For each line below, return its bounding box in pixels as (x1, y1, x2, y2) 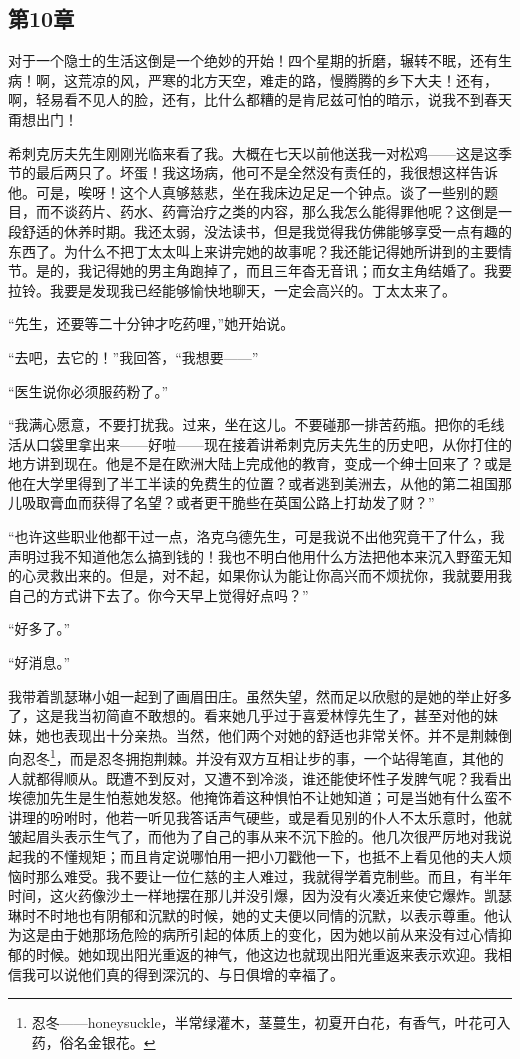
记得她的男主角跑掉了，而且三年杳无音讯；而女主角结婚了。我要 (91, 260, 512, 281)
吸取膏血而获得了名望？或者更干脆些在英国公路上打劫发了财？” (21, 492, 435, 513)
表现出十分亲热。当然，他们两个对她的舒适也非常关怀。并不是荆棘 (63, 724, 498, 745)
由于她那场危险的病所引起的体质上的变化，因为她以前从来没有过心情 (49, 924, 498, 945)
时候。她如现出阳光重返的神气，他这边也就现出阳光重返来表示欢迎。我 (35, 944, 498, 965)
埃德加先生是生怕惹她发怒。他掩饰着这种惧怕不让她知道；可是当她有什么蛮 (8, 787, 498, 808)
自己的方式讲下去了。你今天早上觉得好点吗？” (8, 584, 309, 605)
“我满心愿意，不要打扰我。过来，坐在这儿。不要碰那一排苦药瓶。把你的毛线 (8, 414, 505, 435)
